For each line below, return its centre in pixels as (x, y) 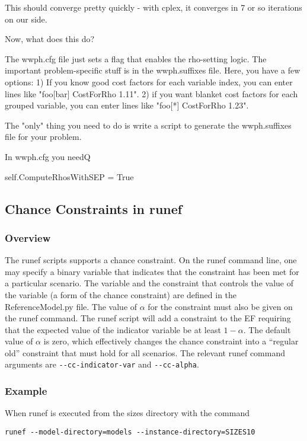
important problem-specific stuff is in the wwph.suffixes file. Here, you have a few (153, 70)
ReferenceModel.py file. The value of (71, 306)
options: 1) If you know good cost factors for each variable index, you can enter (149, 82)
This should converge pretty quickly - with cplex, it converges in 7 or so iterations (153, 7)
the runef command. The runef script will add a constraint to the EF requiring (148, 318)
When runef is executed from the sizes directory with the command (127, 413)
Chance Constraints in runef (94, 208)
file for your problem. (43, 137)
